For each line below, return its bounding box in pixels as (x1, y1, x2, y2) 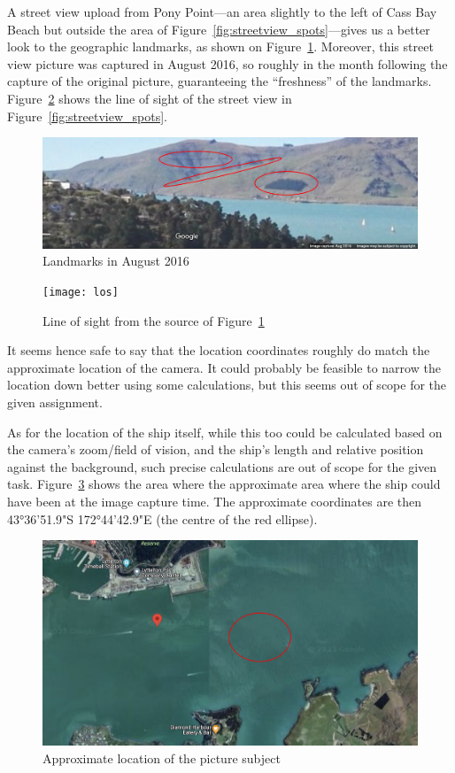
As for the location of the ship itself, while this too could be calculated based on (7, 422, 443, 441)
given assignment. (7, 392, 103, 411)
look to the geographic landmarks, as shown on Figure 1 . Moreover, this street (7, 37, 434, 56)
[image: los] (42, 285, 119, 298)
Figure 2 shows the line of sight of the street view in (7, 89, 292, 107)
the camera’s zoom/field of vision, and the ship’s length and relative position (7, 440, 424, 459)
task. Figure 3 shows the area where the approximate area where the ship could (7, 475, 441, 493)
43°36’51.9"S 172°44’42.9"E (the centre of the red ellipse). (7, 509, 318, 528)
